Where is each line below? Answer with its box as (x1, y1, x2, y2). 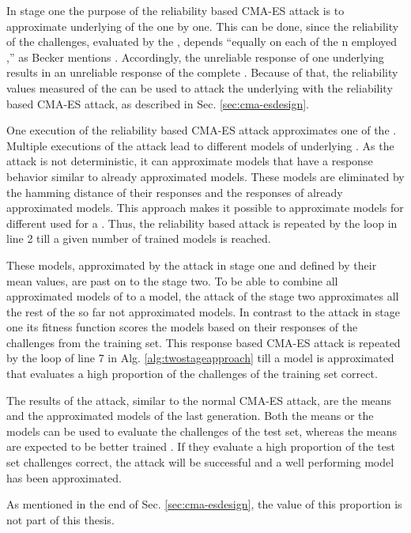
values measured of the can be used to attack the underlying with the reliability (6, 79, 393, 96)
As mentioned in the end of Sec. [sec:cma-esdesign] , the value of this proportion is (6, 496, 402, 512)
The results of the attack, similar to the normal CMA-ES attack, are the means (6, 391, 392, 408)
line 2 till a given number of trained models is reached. (6, 230, 271, 247)
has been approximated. (6, 469, 122, 486)
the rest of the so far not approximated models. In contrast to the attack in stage (6, 303, 400, 319)
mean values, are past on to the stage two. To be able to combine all (6, 272, 338, 289)
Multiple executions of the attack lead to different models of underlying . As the (6, 137, 394, 153)
